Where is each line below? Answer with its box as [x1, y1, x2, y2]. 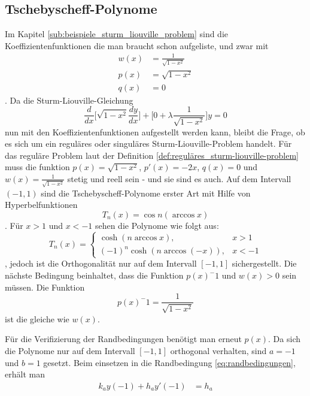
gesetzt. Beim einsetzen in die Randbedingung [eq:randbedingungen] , [43, 356, 296, 368]
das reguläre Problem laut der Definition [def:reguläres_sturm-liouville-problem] [5, 149, 299, 161]
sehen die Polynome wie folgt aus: [95, 219, 219, 231]
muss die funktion [5, 161, 70, 173]
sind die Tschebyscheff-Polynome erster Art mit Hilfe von [41, 186, 251, 199]
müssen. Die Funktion [5, 280, 85, 293]
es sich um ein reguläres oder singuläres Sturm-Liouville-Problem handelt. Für [5, 137, 292, 150]
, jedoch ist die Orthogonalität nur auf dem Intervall [5, 257, 197, 270]
